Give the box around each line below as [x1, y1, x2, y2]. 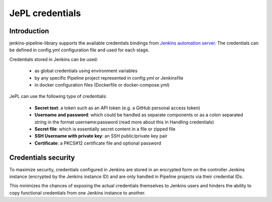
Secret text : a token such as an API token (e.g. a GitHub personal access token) [34, 105, 200, 111]
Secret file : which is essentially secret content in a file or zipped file [34, 126, 176, 132]
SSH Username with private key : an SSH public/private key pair [34, 133, 168, 139]
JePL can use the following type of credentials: [9, 93, 107, 99]
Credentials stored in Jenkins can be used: [9, 56, 98, 62]
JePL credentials [9, 8, 81, 19]
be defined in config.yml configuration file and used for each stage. [9, 47, 150, 53]
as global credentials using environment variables [34, 68, 138, 74]
